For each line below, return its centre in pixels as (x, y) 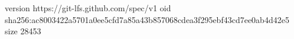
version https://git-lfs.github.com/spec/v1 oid (88, 8)
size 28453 (23, 31)
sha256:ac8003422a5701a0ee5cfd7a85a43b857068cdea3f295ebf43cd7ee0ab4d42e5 (147, 19)
